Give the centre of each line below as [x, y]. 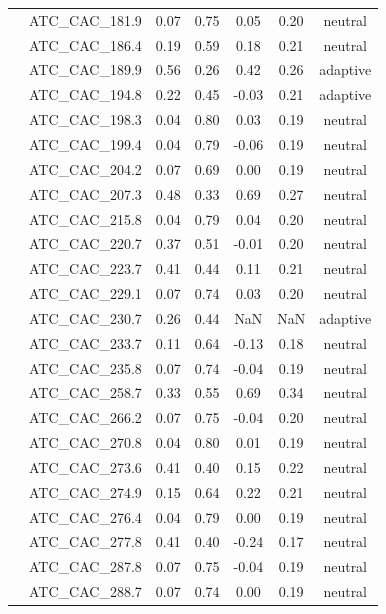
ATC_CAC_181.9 [85, 19]
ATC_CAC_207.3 [85, 193]
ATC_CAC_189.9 [85, 69]
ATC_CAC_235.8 [85, 367]
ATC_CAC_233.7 [85, 342]
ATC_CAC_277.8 [85, 541]
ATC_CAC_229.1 [85, 293]
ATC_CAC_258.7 [85, 392]
